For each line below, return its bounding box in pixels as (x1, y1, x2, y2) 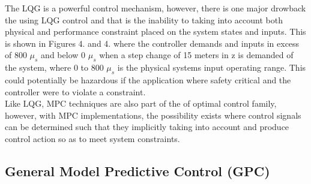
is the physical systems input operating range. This (117, 61, 306, 74)
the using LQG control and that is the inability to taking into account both (5, 13, 283, 26)
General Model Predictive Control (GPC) (5, 161, 270, 180)
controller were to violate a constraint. (5, 85, 146, 98)
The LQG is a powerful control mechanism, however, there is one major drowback (5, 2, 306, 14)
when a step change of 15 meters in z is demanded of (99, 49, 294, 61)
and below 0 (41, 49, 86, 61)
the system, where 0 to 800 (5, 61, 104, 74)
